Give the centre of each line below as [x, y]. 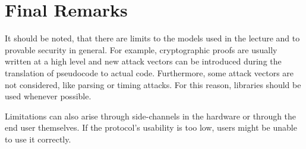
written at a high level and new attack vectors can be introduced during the [143, 61]
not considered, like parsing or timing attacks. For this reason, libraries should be [153, 84]
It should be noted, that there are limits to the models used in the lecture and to [152, 38]
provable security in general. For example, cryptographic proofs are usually [141, 49]
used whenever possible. [48, 96]
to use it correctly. [38, 139]
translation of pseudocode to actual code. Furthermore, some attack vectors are [149, 72]
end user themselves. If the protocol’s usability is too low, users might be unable [151, 127]
